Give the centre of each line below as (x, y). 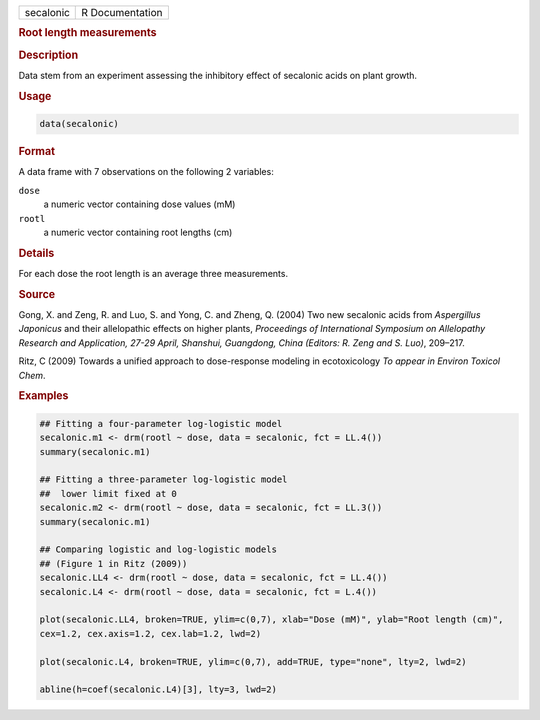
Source (37, 294)
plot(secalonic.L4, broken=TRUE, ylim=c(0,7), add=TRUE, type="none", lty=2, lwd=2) (253, 661)
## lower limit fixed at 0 (108, 493)
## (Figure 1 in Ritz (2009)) (113, 563)
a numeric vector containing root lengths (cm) (138, 232)
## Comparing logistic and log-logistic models (158, 549)
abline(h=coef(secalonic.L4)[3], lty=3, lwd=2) (158, 689)
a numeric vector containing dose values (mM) (139, 204)
